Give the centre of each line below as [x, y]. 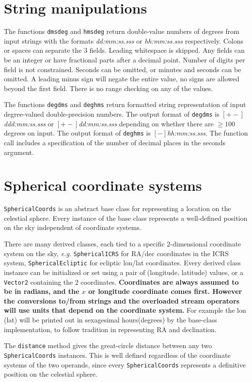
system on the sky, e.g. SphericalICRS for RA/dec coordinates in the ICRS [116, 253]
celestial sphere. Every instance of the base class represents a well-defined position [126, 218]
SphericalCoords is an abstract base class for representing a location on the [118, 208]
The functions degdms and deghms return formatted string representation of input [125, 104]
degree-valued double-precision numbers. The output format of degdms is [112, 114]
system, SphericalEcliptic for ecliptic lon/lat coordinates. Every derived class [122, 263]
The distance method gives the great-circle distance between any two [108, 345]
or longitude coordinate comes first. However [165, 291]
